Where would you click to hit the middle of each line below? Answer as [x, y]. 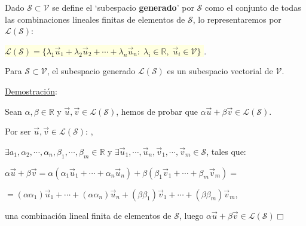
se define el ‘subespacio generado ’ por [123, 7]
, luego [191, 215]
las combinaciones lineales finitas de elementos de [95, 19]
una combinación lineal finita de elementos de [88, 215]
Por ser [18, 131]
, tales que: [226, 151]
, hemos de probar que [157, 111]
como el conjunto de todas [253, 7]
